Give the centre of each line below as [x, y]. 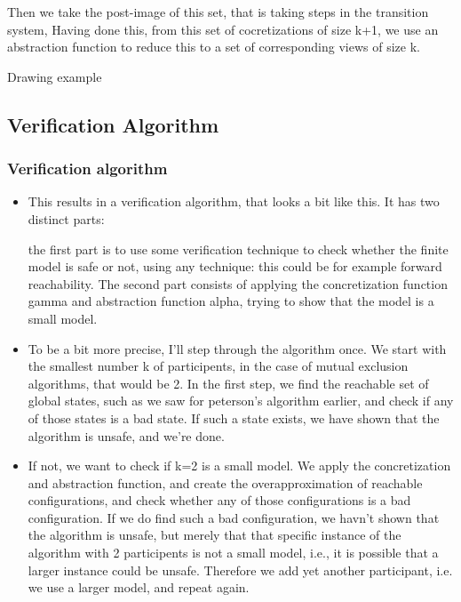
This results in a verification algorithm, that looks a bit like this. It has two [234, 201]
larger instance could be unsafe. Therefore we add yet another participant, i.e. [240, 570]
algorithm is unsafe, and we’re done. [126, 435]
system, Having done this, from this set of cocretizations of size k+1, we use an [223, 29]
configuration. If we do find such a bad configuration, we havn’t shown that [234, 517]
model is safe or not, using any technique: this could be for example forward [235, 266]
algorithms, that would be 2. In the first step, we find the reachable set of [228, 383]
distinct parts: [66, 218]
